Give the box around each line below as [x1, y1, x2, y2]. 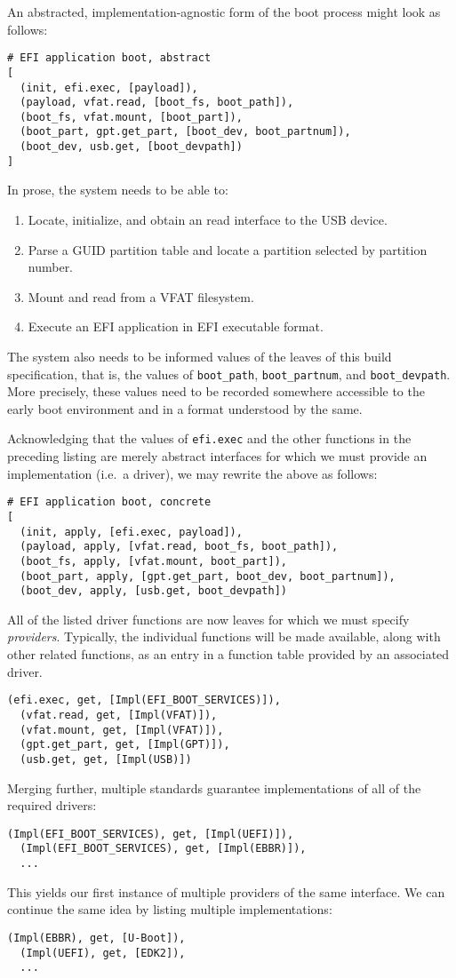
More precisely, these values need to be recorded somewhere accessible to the [7, 382, 425, 401]
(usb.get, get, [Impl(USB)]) [20, 752, 192, 766]
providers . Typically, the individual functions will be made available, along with [7, 627, 441, 646]
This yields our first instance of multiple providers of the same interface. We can [7, 882, 445, 901]
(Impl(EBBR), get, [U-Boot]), [7, 931, 186, 944]
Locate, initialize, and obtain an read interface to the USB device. [28, 211, 388, 229]
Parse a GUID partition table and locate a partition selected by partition [28, 240, 428, 258]
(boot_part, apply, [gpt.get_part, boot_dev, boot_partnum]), [20, 569, 396, 583]
